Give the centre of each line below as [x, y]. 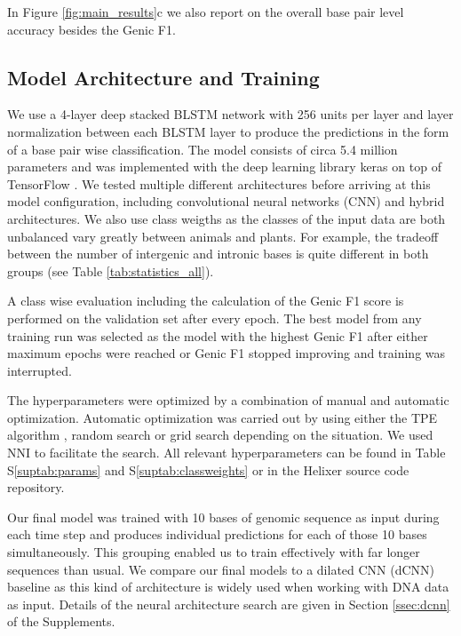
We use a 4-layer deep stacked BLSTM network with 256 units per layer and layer [230, 114]
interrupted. [40, 370]
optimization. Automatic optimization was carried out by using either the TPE [223, 417]
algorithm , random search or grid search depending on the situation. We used [220, 435]
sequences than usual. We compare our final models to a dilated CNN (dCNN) [221, 569]
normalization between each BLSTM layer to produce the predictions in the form [228, 131]
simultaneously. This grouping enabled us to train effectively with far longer [214, 552]
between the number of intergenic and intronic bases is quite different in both [218, 254]
